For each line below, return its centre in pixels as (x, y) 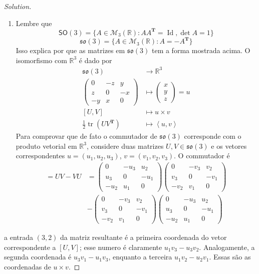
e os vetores (229, 146)
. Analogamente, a (227, 247)
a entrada (19, 237)
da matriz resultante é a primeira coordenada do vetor (144, 237)
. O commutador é (202, 156)
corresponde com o (213, 136)
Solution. (18, 6)
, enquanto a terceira (140, 257)
